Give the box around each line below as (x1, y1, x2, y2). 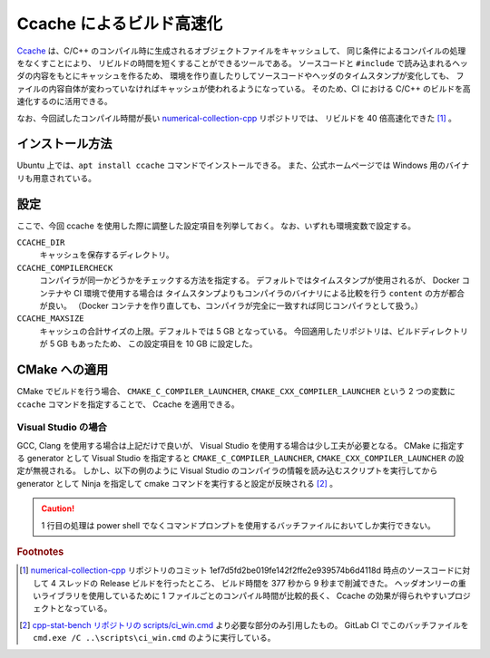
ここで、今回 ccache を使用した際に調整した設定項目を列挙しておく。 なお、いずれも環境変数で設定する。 (16, 220, 416, 231)
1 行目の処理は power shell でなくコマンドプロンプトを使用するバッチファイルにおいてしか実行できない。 (41, 519, 436, 530)
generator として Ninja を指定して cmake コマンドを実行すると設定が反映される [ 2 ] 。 (16, 478, 338, 489)
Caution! (41, 503, 75, 514)
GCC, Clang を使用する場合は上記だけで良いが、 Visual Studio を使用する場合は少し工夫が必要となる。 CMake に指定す (16, 440, 465, 450)
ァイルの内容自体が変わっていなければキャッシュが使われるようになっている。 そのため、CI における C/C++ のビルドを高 (16, 82, 471, 94)
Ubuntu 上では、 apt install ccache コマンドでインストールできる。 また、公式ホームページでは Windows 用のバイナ (16, 160, 470, 171)
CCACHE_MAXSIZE (16, 314, 85, 324)
